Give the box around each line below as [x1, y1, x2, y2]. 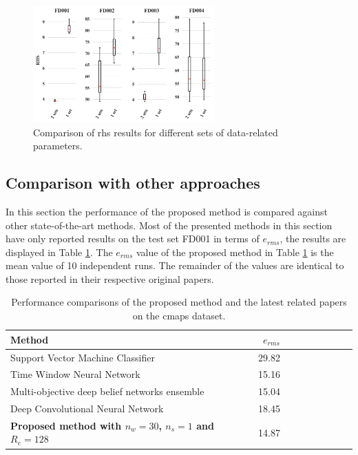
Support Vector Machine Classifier [10, 350, 155, 364]
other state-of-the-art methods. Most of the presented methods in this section [6, 218, 333, 232]
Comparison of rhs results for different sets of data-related [33, 125, 278, 139]
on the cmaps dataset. [132, 308, 226, 323]
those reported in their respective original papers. [6, 271, 214, 286]
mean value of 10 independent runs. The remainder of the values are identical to [6, 258, 344, 273]
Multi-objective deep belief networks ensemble [10, 384, 204, 399]
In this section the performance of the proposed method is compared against [6, 204, 328, 218]
